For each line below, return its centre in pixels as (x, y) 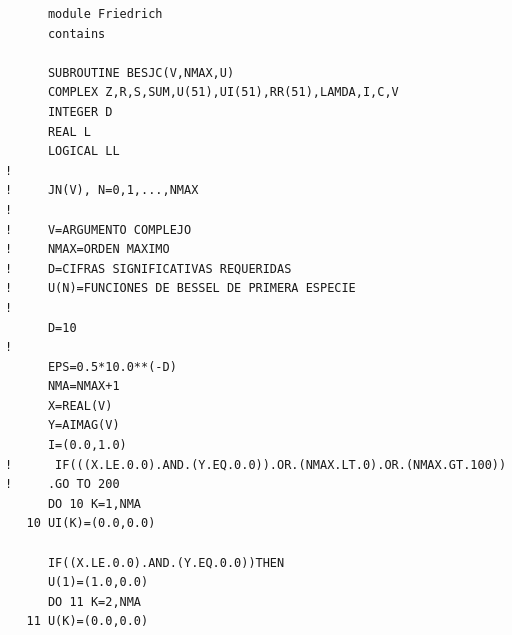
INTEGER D (80, 111)
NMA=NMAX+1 (83, 386)
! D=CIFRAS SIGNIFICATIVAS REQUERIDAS (148, 268)
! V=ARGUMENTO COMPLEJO (98, 229)
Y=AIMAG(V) (83, 425)
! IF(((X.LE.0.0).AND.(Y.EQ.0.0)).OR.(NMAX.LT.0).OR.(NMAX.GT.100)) (256, 464)
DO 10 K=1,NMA (94, 503)
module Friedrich (105, 14)
